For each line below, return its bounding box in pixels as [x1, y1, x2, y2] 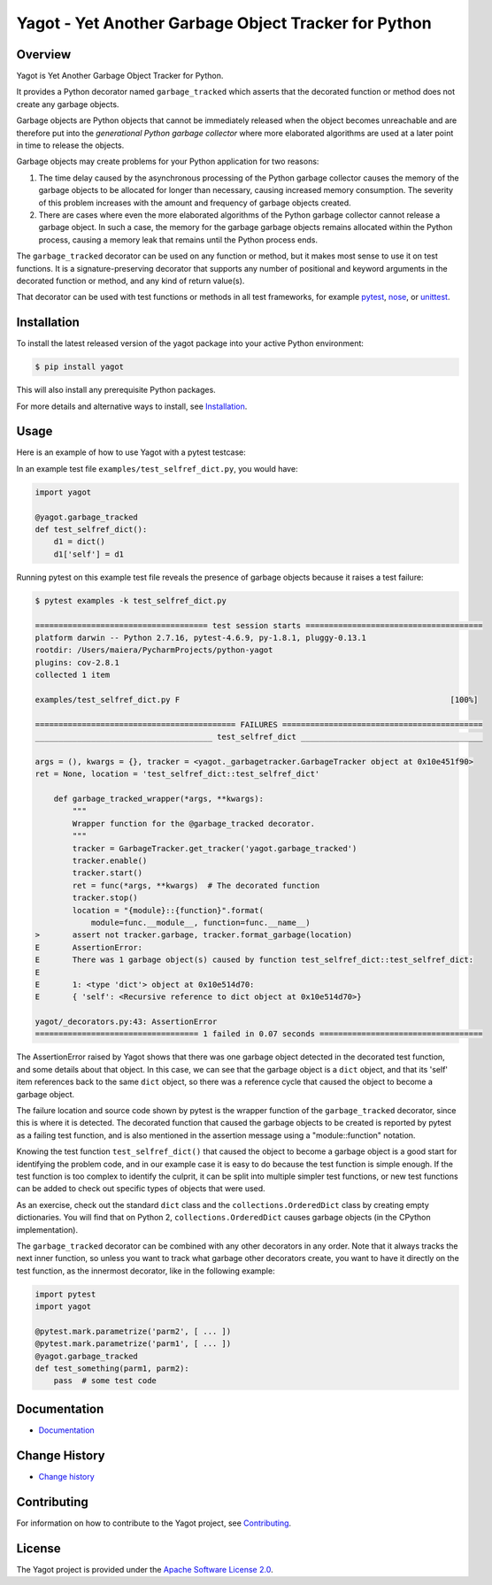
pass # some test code [53, 1376, 157, 1386]
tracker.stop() [72, 893, 139, 903]
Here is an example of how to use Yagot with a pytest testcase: [16, 447, 247, 458]
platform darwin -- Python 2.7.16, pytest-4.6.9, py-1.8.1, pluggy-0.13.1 [35, 633, 367, 642]
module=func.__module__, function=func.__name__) [90, 917, 311, 927]
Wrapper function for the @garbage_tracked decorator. [72, 819, 316, 828]
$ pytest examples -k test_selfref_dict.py [35, 596, 227, 605]
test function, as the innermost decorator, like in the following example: [16, 1266, 275, 1276]
